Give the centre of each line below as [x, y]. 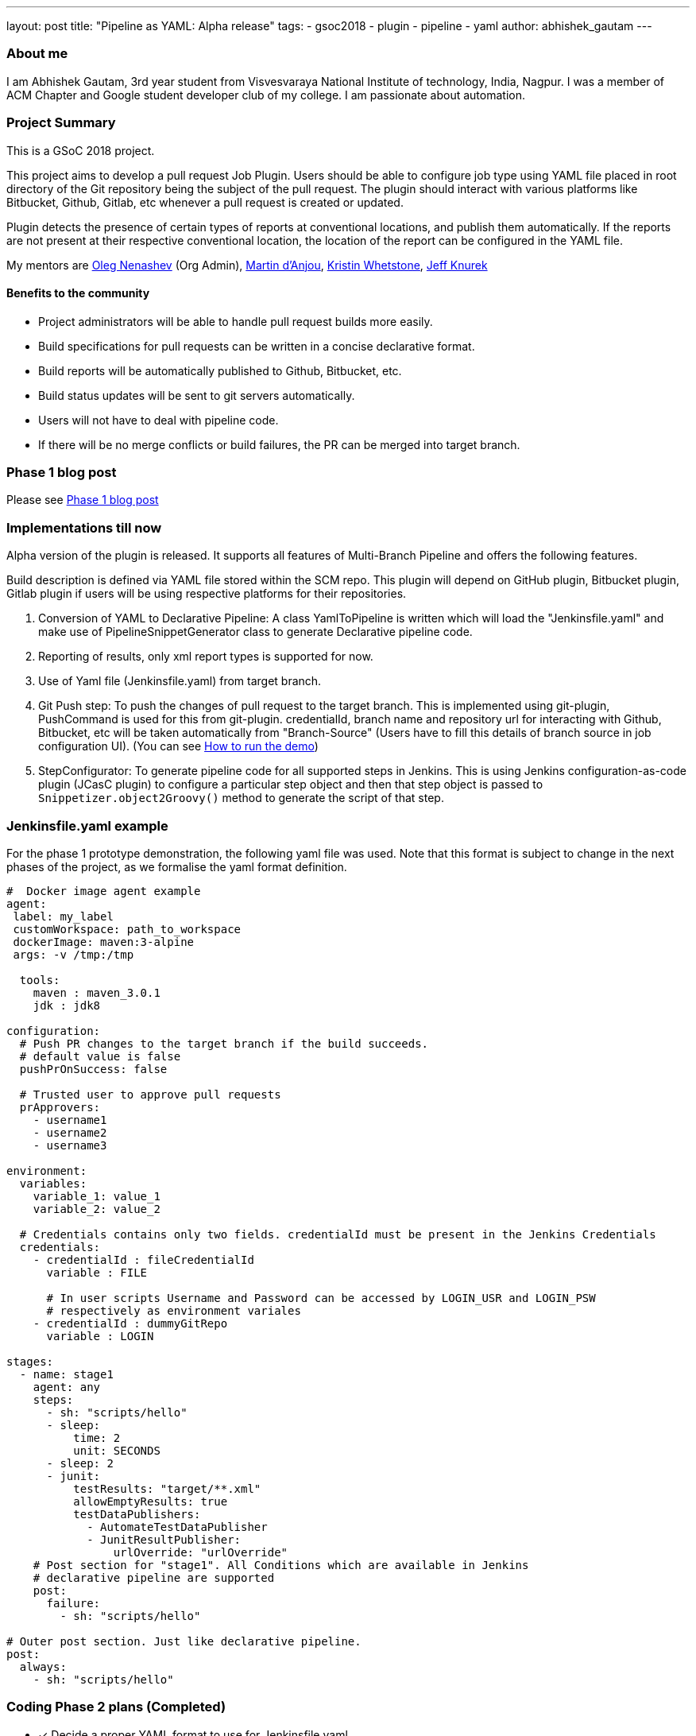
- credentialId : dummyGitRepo [130, 1323]
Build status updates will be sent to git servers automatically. [197, 395]
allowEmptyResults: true [151, 1501]
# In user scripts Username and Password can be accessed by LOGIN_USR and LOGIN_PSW [321, 1298]
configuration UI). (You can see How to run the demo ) [178, 746]
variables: [53, 1183]
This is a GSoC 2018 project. [81, 150]
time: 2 [97, 1438]
